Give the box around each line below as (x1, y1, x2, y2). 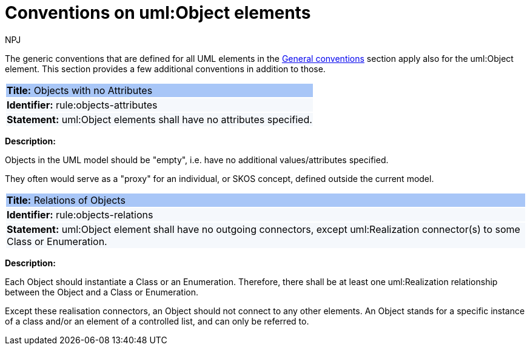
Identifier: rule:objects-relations (7, 208, 153, 221)
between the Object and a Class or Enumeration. (5, 286, 198, 297)
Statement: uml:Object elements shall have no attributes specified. (7, 113, 312, 126)
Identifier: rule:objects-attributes (7, 98, 158, 111)
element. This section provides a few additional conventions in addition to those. (5, 63, 326, 74)
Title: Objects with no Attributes (7, 84, 153, 96)
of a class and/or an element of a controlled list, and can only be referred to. (5, 315, 309, 326)
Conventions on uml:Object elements (5, 2, 311, 23)
